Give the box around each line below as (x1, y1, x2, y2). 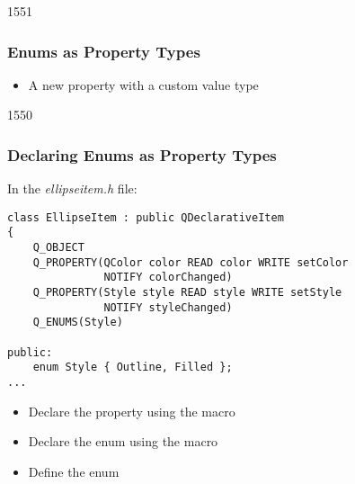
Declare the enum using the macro (28, 432, 218, 451)
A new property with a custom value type (28, 75, 259, 94)
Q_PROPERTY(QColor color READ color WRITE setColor (32, 255, 349, 269)
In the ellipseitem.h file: (7, 179, 138, 198)
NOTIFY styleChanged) (103, 300, 233, 314)
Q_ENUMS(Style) (32, 316, 123, 329)
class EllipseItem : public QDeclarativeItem (7, 211, 284, 224)
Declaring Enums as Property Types (7, 143, 277, 166)
